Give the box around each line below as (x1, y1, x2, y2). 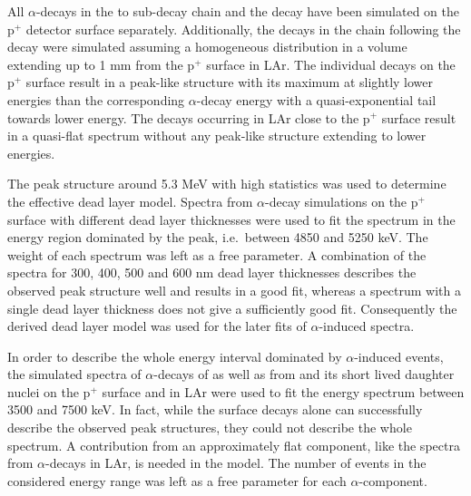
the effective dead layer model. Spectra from (7, 191, 253, 210)
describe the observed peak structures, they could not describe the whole (7, 418, 412, 437)
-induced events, (354, 346, 444, 365)
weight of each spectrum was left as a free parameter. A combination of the (7, 245, 427, 264)
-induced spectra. (319, 316, 415, 336)
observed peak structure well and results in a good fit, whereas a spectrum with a (7, 280, 462, 299)
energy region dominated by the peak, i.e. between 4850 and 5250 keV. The (7, 228, 428, 247)
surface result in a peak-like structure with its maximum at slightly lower (25, 73, 434, 92)
